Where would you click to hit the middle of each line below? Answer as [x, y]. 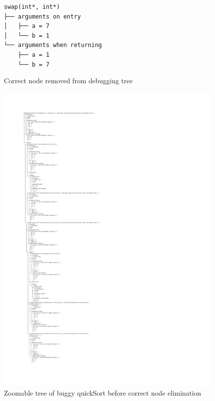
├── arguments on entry [43, 16]
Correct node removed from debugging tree [68, 81]
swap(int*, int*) [32, 7]
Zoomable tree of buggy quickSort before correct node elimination [103, 393]
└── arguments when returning [53, 45]
